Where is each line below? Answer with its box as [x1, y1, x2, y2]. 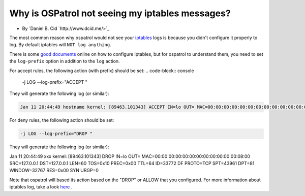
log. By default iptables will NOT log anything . [9, 42, 111, 48]
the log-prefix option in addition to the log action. [9, 58, 120, 64]
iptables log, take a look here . [9, 184, 73, 190]
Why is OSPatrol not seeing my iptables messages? [9, 8, 231, 19]
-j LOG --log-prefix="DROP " [20, 131, 93, 137]
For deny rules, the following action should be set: [9, 117, 114, 123]
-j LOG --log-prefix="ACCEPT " [22, 79, 87, 85]
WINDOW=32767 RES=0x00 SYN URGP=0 [9, 168, 99, 174]
